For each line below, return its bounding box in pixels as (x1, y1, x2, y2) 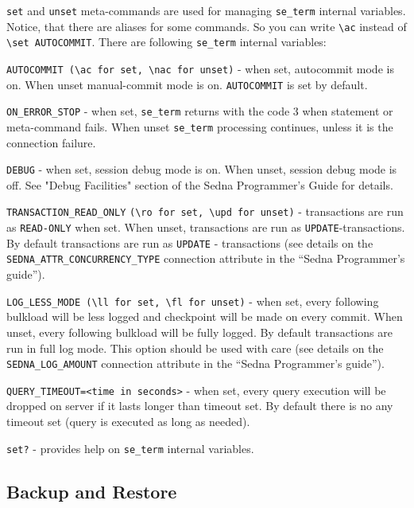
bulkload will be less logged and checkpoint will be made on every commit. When (6, 308, 403, 325)
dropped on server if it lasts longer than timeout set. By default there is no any (6, 397, 393, 414)
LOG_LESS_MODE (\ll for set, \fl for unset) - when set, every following (6, 292, 379, 309)
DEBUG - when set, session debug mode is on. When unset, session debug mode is (6, 161, 397, 178)
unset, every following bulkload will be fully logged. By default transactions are (6, 323, 393, 340)
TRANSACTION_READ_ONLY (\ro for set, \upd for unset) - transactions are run (6, 203, 404, 220)
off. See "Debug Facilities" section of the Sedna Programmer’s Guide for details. (6, 176, 393, 193)
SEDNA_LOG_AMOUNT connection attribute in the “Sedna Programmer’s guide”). (6, 355, 385, 372)
